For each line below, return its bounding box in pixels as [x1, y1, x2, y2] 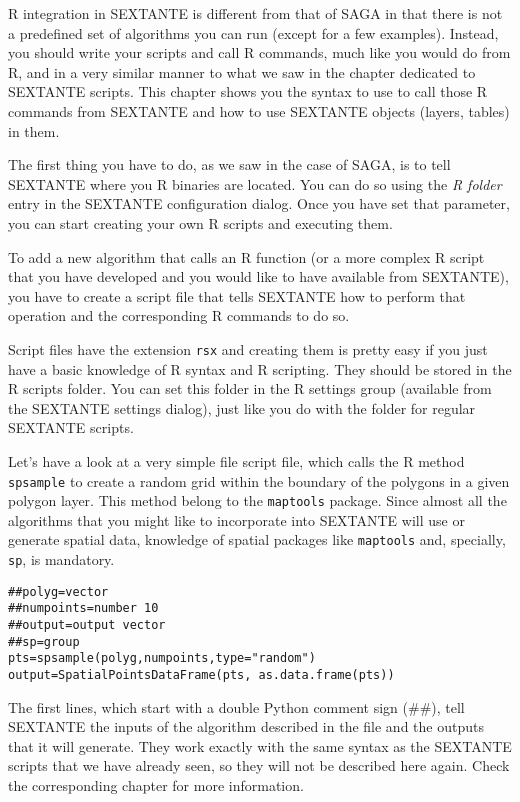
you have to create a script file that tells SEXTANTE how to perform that [8, 285, 466, 306]
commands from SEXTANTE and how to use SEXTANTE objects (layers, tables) [8, 100, 510, 121]
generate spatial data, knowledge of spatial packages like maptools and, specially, [8, 529, 506, 550]
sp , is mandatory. [8, 549, 115, 570]
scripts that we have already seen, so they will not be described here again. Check [8, 755, 510, 776]
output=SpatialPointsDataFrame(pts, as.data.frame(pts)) [8, 668, 395, 683]
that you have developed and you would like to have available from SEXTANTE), [8, 266, 509, 287]
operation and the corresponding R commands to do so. [8, 305, 350, 326]
